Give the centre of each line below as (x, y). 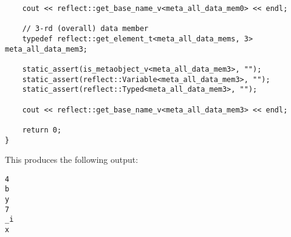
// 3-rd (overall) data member (85, 29)
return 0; (42, 130)
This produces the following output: (72, 160)
